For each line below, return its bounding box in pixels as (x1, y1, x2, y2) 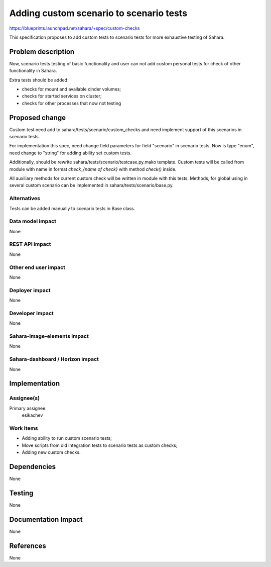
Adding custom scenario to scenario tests (9, 8, 188, 19)
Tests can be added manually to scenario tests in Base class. (9, 205, 135, 211)
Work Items (9, 425, 38, 432)
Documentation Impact (9, 515, 83, 524)
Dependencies (9, 462, 56, 471)
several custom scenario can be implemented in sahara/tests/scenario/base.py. (9, 182, 174, 188)
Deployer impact (9, 287, 51, 294)
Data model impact (9, 218, 57, 225)
